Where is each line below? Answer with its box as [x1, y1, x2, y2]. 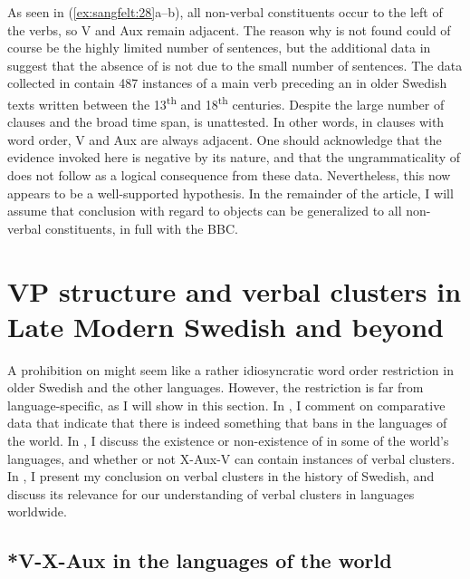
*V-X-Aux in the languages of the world [7, 546, 392, 574]
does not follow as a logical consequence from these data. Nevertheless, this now [7, 166, 451, 184]
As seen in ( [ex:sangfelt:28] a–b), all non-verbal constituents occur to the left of [7, 3, 443, 21]
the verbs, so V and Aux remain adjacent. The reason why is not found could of [7, 20, 451, 39]
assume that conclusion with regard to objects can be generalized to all [7, 201, 402, 220]
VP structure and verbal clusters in [7, 272, 462, 309]
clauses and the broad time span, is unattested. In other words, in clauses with [7, 112, 445, 131]
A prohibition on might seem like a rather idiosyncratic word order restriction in [7, 360, 454, 379]
